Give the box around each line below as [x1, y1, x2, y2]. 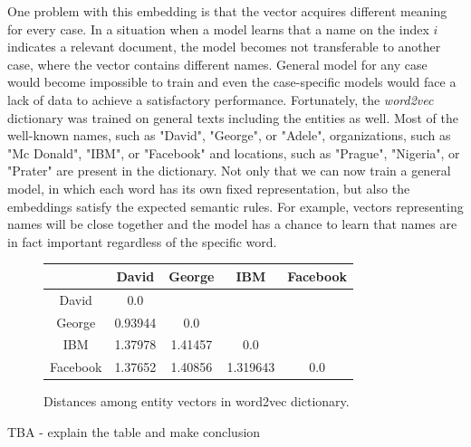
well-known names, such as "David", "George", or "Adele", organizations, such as [7, 126, 451, 145]
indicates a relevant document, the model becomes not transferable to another [7, 37, 441, 56]
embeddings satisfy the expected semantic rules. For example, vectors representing [7, 196, 464, 215]
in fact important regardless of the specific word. [7, 232, 277, 251]
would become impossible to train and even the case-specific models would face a [7, 72, 457, 91]
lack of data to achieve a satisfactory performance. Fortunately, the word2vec [7, 90, 434, 109]
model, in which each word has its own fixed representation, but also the [7, 178, 410, 197]
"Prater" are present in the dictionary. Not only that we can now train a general [7, 161, 451, 180]
